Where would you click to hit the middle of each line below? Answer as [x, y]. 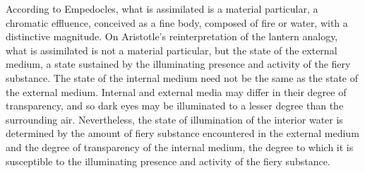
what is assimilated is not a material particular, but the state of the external [172, 50]
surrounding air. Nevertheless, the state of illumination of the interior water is [174, 119]
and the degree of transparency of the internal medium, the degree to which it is [180, 147]
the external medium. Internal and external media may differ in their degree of [176, 91]
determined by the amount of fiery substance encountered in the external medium [182, 133]
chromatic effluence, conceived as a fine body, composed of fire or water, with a [177, 22]
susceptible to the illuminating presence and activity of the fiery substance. [168, 161]
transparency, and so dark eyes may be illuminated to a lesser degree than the [175, 106]
